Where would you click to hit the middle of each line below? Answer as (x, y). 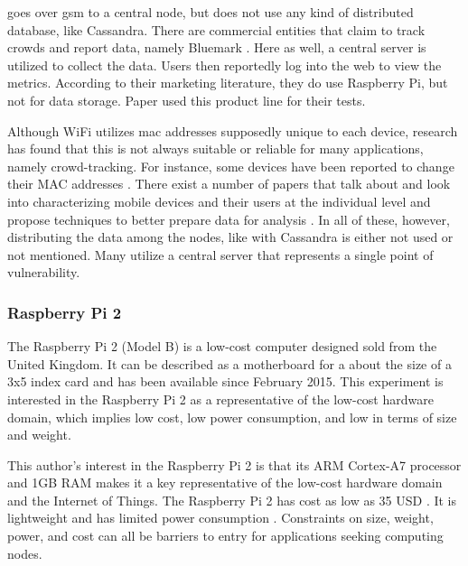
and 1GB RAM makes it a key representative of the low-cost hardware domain (225, 482)
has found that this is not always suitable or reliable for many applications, (215, 148)
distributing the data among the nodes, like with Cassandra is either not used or (230, 237)
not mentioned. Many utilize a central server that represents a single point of (220, 254)
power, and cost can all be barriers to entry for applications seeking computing (225, 536)
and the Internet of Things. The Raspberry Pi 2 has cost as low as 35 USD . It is (232, 500)
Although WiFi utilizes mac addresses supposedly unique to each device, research (233, 130)
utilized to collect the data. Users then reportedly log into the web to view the (225, 65)
